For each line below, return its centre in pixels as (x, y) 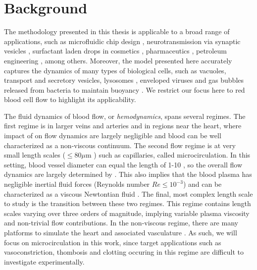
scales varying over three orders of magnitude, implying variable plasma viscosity (127, 213)
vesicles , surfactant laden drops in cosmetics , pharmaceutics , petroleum (115, 51)
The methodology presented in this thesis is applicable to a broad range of (117, 31)
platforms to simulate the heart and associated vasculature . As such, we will (121, 232)
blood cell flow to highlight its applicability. (70, 99)
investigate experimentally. (44, 261)
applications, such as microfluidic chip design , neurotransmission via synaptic (122, 41)
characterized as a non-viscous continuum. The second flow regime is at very (120, 145)
